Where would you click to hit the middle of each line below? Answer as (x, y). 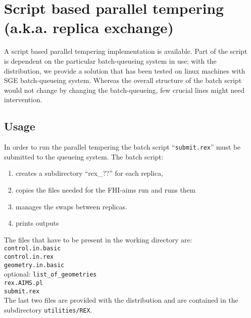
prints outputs (37, 223)
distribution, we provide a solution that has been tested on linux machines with (125, 70)
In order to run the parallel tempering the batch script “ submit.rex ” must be (122, 147)
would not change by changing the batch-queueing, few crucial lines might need (124, 90)
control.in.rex (29, 257)
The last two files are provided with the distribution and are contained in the (121, 300)
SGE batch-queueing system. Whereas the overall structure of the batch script (123, 80)
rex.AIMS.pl (24, 283)
